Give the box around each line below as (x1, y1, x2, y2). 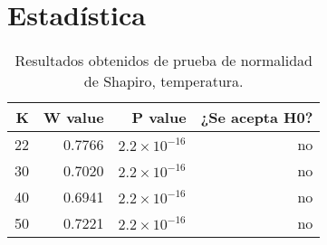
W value (43, 107, 104, 128)
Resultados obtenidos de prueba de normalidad (14, 50, 313, 71)
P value (131, 107, 187, 128)
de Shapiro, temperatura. (83, 71, 244, 92)
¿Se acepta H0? (200, 107, 313, 128)
